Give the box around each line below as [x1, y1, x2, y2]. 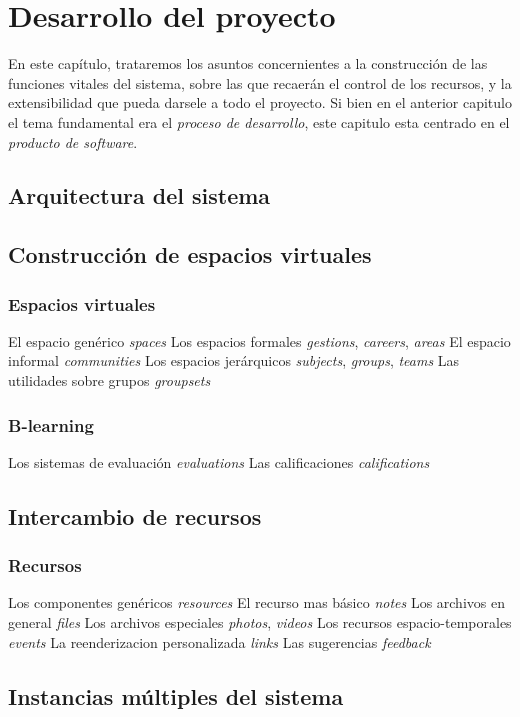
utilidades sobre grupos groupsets [8, 370, 211, 391]
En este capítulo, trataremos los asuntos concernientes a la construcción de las [8, 53, 488, 74]
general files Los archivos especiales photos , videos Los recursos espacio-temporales [8, 612, 512, 633]
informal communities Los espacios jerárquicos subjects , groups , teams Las [8, 350, 460, 371]
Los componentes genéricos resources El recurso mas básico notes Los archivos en [8, 592, 505, 613]
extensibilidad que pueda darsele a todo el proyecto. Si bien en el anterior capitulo [8, 92, 512, 113]
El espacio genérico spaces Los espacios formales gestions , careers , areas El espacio [8, 330, 511, 351]
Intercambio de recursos [8, 500, 262, 531]
